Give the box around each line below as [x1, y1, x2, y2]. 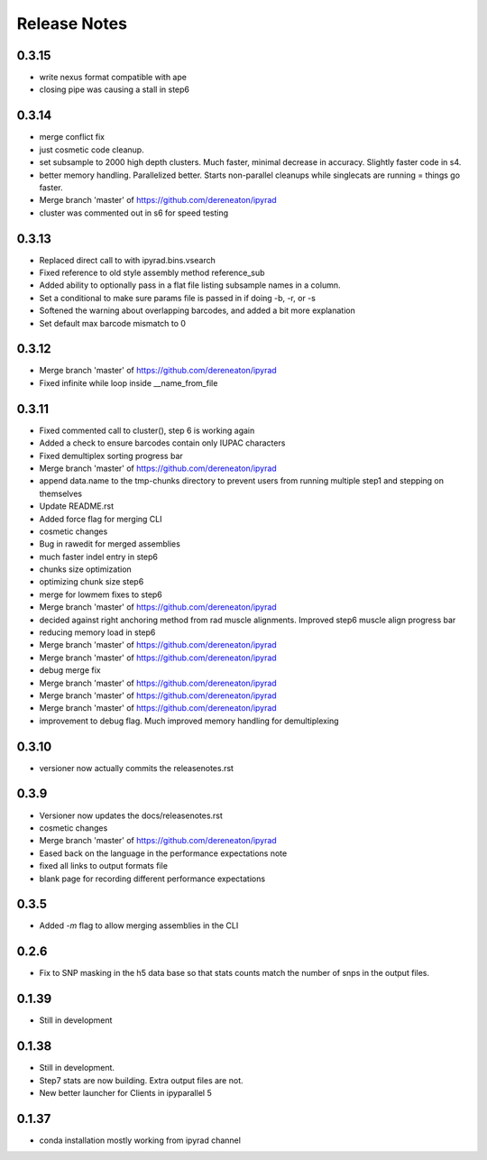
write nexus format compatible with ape [39, 72, 187, 83]
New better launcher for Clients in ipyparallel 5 [39, 1087, 212, 1098]
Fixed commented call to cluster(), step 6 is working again [39, 425, 255, 436]
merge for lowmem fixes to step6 [39, 589, 162, 600]
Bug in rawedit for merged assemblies [39, 539, 180, 549]
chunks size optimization [39, 564, 133, 575]
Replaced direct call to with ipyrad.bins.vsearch [39, 254, 216, 265]
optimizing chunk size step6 [39, 576, 144, 587]
